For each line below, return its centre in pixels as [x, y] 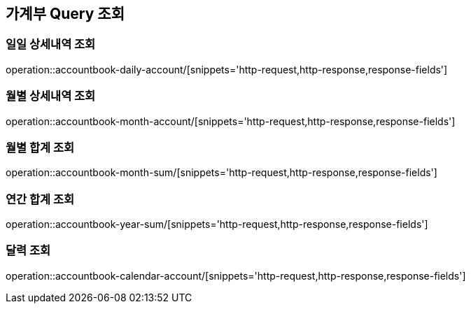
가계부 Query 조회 [65, 14]
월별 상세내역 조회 [51, 96]
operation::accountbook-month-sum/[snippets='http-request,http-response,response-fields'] [222, 173]
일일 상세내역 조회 [51, 44]
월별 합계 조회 [40, 147]
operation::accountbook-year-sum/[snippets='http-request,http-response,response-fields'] [217, 224]
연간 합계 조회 [40, 199]
